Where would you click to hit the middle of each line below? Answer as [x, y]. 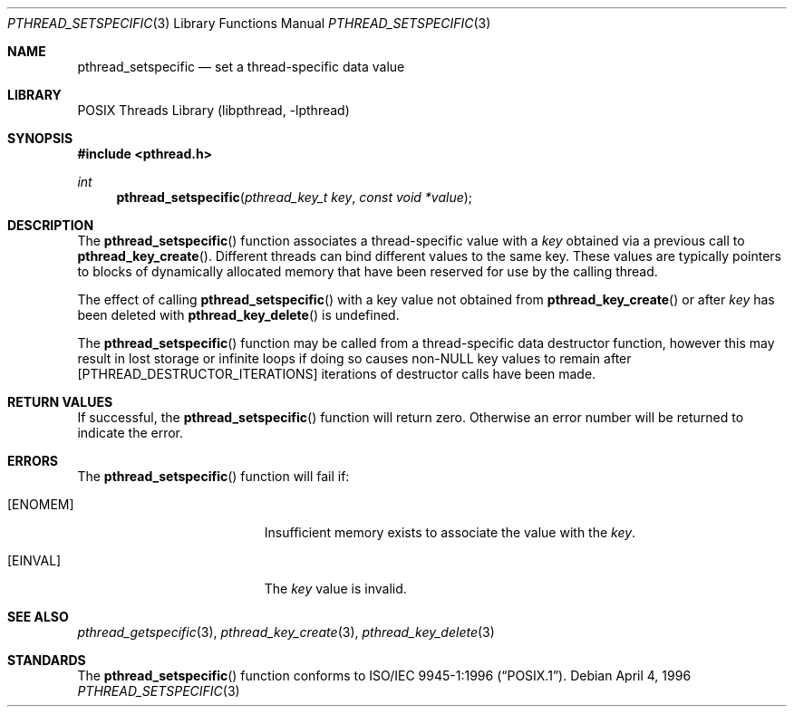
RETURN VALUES [60, 402]
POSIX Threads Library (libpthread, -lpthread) [213, 110]
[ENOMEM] [41, 504]
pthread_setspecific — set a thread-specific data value [241, 67]
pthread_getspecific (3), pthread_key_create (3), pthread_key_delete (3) [286, 632]
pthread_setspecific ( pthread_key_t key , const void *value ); [295, 197]
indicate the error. [131, 433]
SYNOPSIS [40, 138]
